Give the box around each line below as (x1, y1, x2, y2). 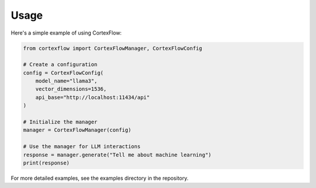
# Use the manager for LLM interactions (23, 143, 140, 150)
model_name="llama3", (35, 78, 98, 84)
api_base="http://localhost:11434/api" (35, 94, 150, 101)
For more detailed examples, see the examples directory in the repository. (11, 175, 188, 182)
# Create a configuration (23, 61, 98, 68)
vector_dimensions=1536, (35, 86, 107, 93)
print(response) (23, 160, 70, 166)
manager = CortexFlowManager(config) (23, 127, 132, 134)
